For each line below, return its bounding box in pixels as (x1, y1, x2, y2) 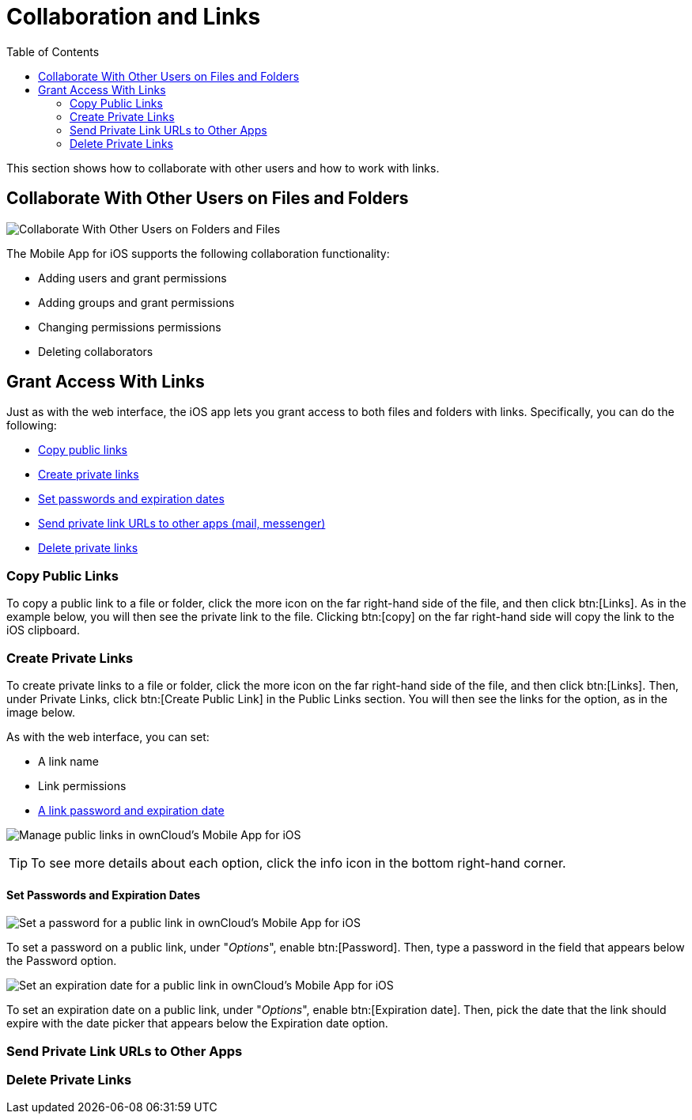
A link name (38, 754, 99, 768)
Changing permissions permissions (38, 320, 221, 334)
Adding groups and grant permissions (38, 295, 235, 309)
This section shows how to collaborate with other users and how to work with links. (6, 161, 440, 175)
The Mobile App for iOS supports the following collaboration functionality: (6, 246, 390, 260)
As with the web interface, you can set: (6, 729, 210, 744)
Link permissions (38, 778, 127, 793)
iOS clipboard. (6, 623, 80, 638)
